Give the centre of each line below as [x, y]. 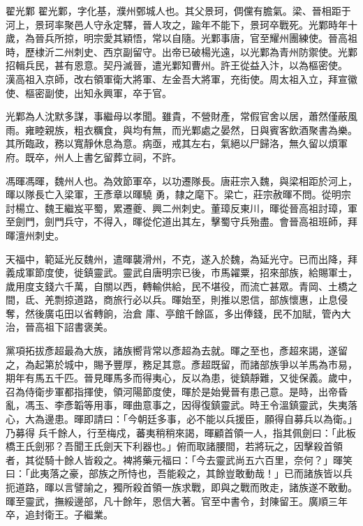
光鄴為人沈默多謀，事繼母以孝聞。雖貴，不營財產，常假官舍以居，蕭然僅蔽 [177, 116]
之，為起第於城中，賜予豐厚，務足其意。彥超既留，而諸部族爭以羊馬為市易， [181, 364]
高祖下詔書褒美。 [74, 327]
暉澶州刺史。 [35, 235]
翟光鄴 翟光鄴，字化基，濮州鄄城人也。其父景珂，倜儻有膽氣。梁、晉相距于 [178, 10]
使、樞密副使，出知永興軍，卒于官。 [89, 92]
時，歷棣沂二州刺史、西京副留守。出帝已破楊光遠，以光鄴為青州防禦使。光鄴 [181, 51]
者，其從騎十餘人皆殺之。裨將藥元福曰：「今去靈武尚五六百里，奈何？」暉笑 [179, 459]
